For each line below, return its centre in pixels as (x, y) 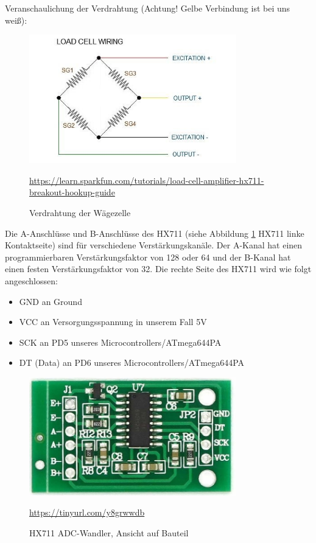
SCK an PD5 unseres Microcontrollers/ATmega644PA (120, 342)
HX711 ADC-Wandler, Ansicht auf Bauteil (109, 533)
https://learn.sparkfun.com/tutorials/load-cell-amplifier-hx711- (147, 180)
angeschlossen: (31, 280)
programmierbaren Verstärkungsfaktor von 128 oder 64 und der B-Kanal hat (148, 257)
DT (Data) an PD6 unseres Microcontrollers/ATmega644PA (132, 363)
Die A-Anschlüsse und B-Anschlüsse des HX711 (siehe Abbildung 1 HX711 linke (155, 233)
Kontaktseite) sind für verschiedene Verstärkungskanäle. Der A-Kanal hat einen (154, 245)
